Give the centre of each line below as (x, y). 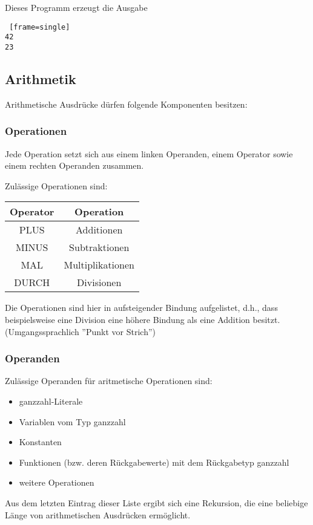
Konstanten (40, 442)
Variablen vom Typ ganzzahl (72, 421)
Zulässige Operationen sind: (56, 185)
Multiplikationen (99, 265)
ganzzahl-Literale (51, 401)
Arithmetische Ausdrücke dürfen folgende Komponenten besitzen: (126, 104)
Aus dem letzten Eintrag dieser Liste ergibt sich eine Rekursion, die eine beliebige (156, 502)
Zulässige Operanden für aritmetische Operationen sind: (109, 381)
